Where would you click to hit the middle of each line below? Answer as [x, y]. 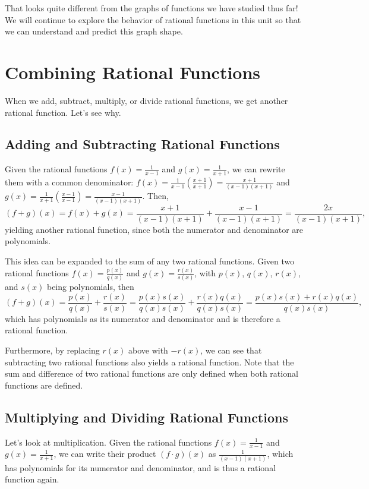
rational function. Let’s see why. [63, 112]
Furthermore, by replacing [52, 350]
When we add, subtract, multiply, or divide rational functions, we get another [146, 100]
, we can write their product [105, 454]
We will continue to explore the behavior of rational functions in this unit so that [153, 19]
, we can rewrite [256, 169]
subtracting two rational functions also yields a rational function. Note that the [149, 362]
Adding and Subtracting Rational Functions [142, 144]
